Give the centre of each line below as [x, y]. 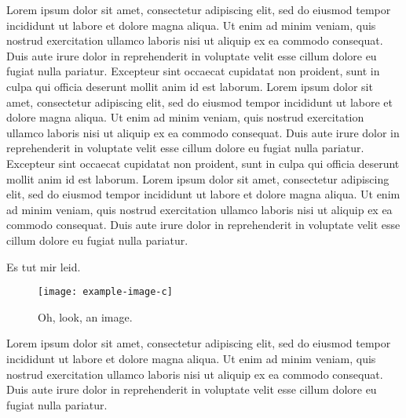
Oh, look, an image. [85, 316]
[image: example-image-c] [105, 292]
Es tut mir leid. [44, 266]
